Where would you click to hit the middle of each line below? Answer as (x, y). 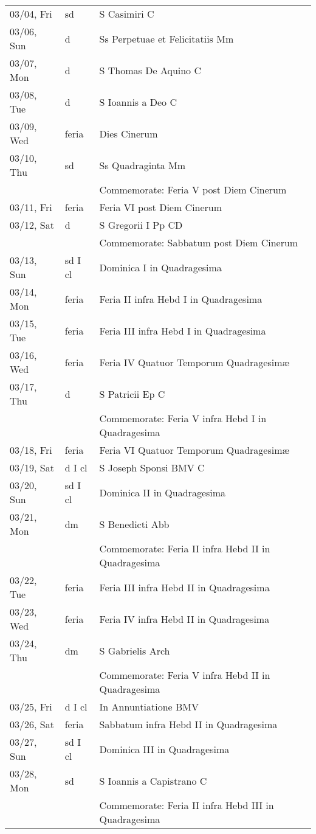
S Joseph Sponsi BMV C (152, 467)
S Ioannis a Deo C (138, 102)
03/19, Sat (32, 467)
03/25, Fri (31, 707)
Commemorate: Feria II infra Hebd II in (185, 548)
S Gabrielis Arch (135, 650)
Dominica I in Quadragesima (160, 267)
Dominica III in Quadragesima (164, 749)
